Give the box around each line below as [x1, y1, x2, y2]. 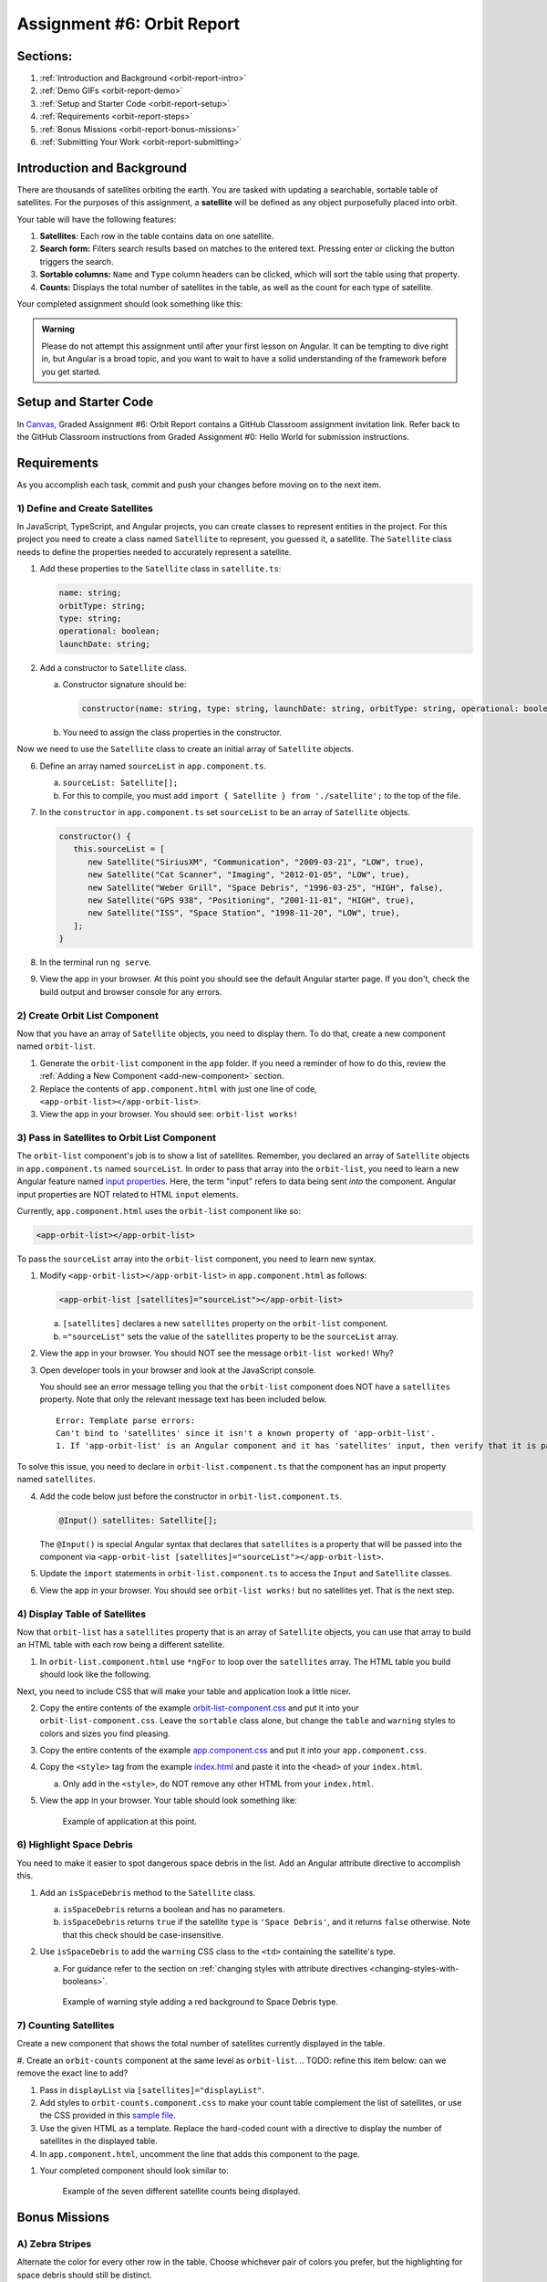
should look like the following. [39, 1669, 152, 1680]
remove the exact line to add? [16, 2067, 129, 2078]
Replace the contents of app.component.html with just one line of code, [39, 1083, 318, 1094]
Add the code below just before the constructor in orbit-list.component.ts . [39, 1491, 342, 1502]
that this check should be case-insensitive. [62, 1929, 223, 1940]
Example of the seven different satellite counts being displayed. [62, 2186, 301, 2197]
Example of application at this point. [62, 1816, 198, 1827]
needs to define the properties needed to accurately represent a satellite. [16, 546, 292, 557]
